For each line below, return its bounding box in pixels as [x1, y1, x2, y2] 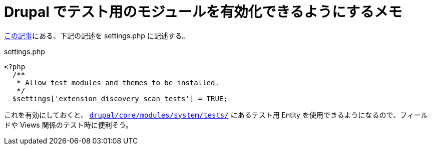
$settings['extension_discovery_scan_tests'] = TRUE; [12, 94, 228, 103]
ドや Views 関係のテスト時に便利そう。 [4, 120, 133, 129]
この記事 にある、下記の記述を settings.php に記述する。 [4, 31, 189, 40]
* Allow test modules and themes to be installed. [17, 78, 219, 87]
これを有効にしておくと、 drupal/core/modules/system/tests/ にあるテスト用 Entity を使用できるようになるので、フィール [4, 110, 428, 119]
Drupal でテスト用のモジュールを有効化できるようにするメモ [4, 3, 402, 20]
